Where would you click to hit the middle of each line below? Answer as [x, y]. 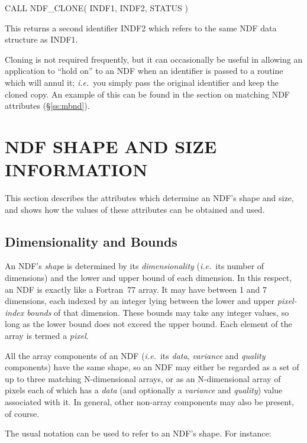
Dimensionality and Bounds [91, 241]
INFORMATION [76, 169]
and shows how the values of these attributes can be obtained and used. [135, 209]
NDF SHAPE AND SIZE [111, 146]
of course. [22, 413]
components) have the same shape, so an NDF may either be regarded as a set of [152, 367]
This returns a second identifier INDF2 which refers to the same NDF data [141, 28]
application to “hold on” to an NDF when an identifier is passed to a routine [144, 71]
